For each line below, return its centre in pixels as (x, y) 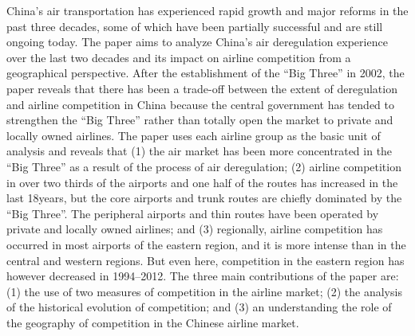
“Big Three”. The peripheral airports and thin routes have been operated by (193, 213)
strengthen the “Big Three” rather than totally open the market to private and (200, 120)
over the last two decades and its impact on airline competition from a (179, 57)
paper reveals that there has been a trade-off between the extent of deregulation (202, 88)
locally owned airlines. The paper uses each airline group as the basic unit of (194, 135)
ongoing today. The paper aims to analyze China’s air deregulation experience (197, 42)
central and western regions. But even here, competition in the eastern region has (206, 260)
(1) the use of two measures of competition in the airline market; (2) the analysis (204, 291)
